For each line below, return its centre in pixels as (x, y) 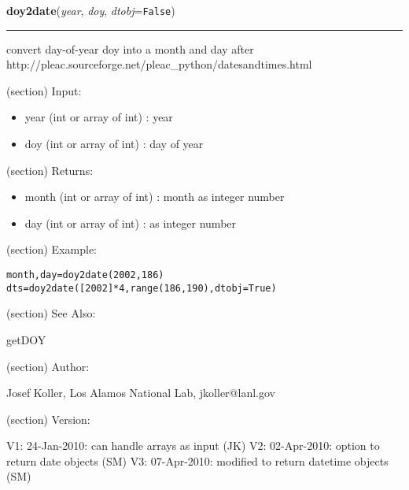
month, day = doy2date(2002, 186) (85, 275)
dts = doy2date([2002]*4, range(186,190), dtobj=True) (142, 288)
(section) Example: (52, 249)
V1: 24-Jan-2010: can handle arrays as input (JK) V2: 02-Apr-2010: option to (193, 445)
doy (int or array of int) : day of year (114, 144)
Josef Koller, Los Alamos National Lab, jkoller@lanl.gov (141, 393)
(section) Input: (44, 90)
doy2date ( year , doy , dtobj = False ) (91, 10)
